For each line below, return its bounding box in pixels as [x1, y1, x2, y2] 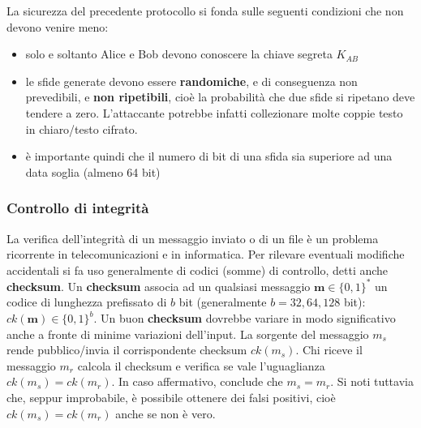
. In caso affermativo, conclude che [111, 373, 283, 390]
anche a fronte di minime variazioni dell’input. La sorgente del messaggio [6, 325, 369, 342]
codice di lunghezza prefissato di [6, 293, 167, 310]
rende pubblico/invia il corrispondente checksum [6, 341, 247, 358]
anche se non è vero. [115, 404, 216, 422]
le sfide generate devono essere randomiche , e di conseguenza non [25, 72, 358, 89]
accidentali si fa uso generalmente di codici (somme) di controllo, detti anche [6, 261, 389, 278]
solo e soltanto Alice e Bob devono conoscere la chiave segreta [25, 45, 333, 62]
